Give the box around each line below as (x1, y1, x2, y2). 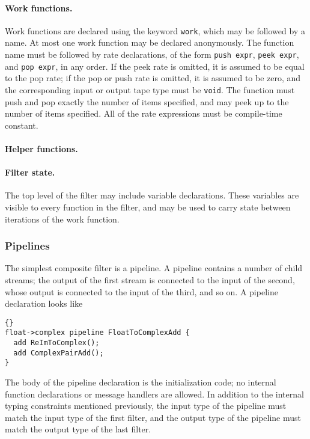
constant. (5, 118, 38, 131)
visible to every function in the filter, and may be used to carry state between (5, 200, 291, 213)
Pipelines (5, 238, 50, 253)
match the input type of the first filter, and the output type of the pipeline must (5, 411, 301, 423)
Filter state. (5, 166, 55, 179)
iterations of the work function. (5, 212, 120, 225)
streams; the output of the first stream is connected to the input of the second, (5, 273, 295, 286)
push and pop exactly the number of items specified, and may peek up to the (5, 95, 289, 108)
